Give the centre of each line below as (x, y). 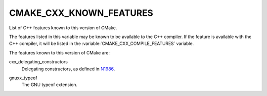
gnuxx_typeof (23, 78)
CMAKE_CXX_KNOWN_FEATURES (81, 13)
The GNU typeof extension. (49, 85)
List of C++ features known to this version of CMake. (63, 28)
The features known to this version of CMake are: (60, 52)
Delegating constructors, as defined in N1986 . (68, 69)
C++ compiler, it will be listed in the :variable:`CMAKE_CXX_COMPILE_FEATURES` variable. (101, 44)
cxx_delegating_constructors (38, 62)
